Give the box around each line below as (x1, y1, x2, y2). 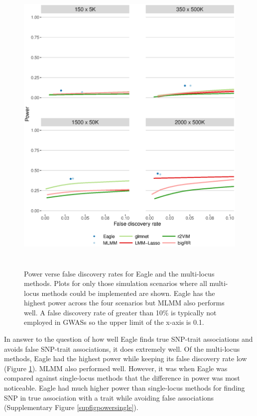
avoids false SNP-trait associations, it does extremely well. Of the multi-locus (4, 343, 240, 354)
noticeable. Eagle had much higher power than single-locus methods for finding (4, 383, 245, 393)
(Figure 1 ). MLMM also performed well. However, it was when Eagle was (4, 363, 228, 373)
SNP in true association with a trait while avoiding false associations (4, 392, 214, 403)
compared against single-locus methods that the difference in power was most (4, 373, 240, 383)
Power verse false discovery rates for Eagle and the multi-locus (24, 268, 215, 278)
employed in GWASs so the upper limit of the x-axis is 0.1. (24, 317, 204, 327)
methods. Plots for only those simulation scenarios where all (24, 278, 207, 288)
